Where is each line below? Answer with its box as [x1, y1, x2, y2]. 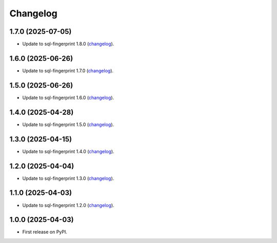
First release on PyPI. [22, 229, 68, 235]
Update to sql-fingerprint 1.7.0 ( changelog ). [22, 67, 114, 74]
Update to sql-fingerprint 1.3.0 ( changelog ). [22, 175, 114, 181]
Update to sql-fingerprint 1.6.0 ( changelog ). [22, 94, 114, 100]
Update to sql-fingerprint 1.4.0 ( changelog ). [22, 148, 115, 154]
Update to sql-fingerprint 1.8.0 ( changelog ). [22, 41, 114, 47]
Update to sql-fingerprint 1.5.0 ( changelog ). [22, 121, 114, 128]
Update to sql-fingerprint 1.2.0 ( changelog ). [22, 202, 115, 208]
